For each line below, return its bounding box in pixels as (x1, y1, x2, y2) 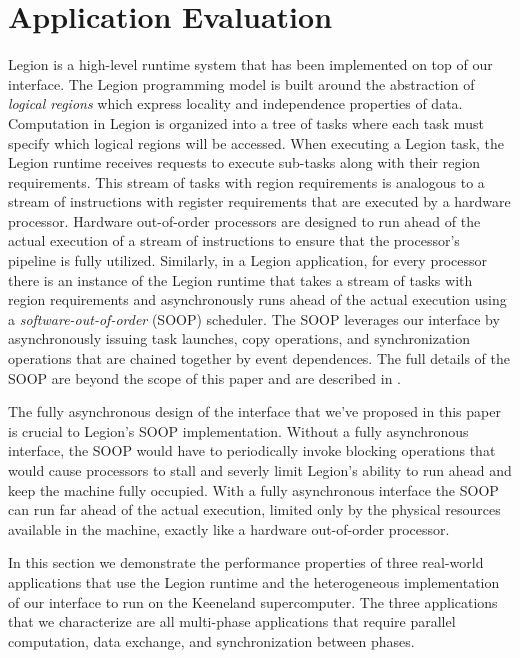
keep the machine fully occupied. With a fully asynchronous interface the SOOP (8, 479, 499, 500)
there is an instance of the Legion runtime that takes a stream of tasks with (8, 269, 473, 290)
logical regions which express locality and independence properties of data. (8, 93, 463, 114)
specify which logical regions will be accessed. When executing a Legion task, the (8, 132, 505, 153)
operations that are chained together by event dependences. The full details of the (8, 348, 511, 369)
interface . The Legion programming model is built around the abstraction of (8, 73, 475, 94)
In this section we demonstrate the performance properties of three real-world (8, 552, 484, 573)
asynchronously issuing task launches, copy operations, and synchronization (8, 328, 470, 349)
